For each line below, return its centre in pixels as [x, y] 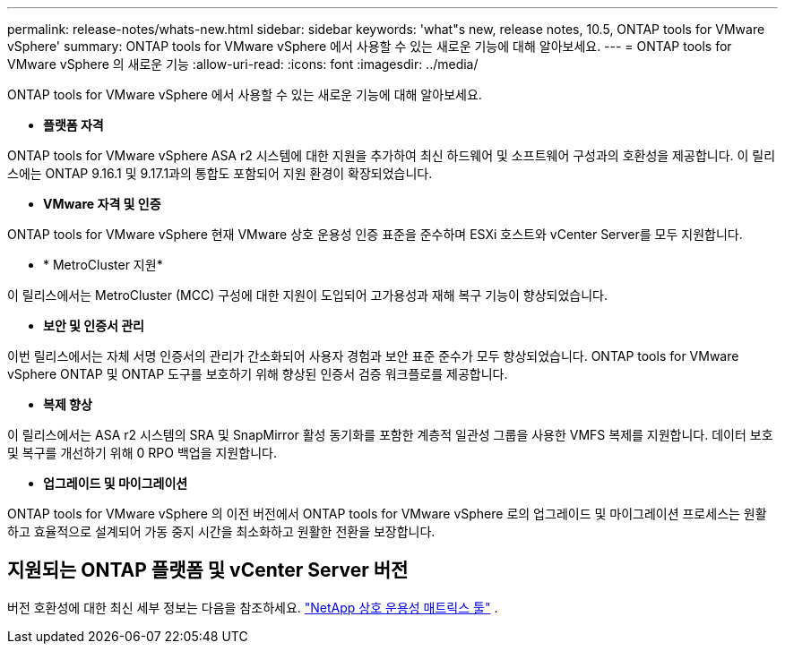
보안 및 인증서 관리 [94, 325]
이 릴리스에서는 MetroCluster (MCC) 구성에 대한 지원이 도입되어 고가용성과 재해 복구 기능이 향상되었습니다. [308, 295]
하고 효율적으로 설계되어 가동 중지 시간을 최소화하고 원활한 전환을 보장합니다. [221, 531]
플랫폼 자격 [73, 125]
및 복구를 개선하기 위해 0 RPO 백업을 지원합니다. [142, 453]
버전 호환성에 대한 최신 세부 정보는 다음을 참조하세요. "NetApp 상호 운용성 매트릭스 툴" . [253, 607]
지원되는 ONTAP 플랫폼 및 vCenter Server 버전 [208, 570]
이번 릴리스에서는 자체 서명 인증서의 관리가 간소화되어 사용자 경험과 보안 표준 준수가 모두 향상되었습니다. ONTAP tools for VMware [373, 356]
